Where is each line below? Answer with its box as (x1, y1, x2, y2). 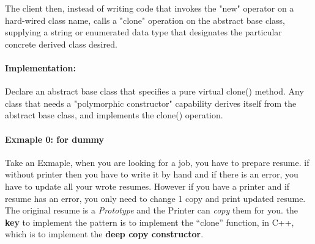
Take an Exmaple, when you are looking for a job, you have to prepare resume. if (5, 156, 309, 168)
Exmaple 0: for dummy (5, 132, 105, 145)
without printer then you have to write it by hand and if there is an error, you (5, 168, 298, 181)
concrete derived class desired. (5, 37, 117, 50)
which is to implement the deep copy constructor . (5, 228, 204, 240)
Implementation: (5, 61, 76, 74)
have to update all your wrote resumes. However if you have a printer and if (5, 179, 290, 192)
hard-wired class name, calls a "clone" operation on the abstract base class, (5, 13, 285, 26)
